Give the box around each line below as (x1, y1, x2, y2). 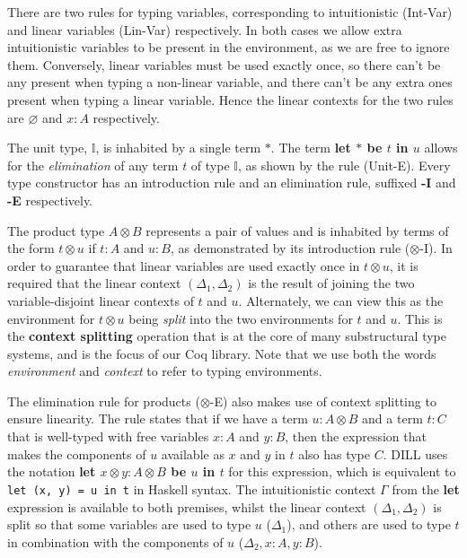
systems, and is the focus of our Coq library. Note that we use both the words (7, 344, 436, 362)
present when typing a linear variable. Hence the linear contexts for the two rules (7, 90, 454, 109)
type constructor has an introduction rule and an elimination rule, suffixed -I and (7, 173, 456, 192)
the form (7, 239, 55, 257)
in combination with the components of (7, 532, 224, 551)
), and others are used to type (286, 515, 451, 534)
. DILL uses (383, 444, 448, 463)
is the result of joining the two (248, 274, 415, 292)
